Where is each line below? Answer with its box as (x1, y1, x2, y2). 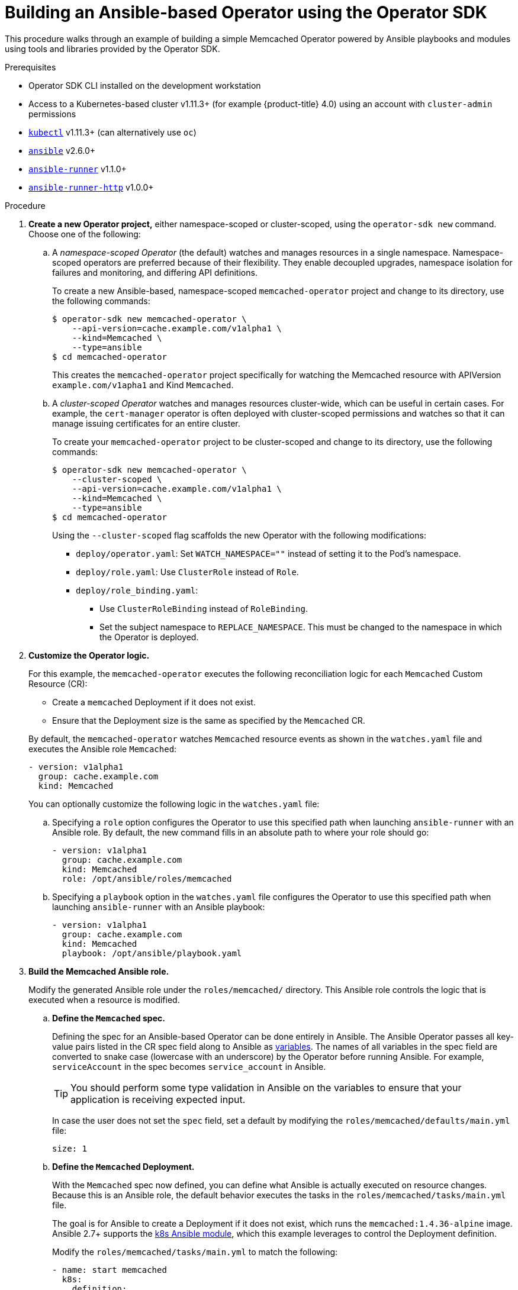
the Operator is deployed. (99, 631, 199, 642)
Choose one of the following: (28, 228, 141, 239)
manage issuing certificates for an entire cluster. (52, 418, 240, 428)
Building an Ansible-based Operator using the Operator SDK (5, 2, 487, 22)
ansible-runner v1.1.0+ (28, 163, 127, 174)
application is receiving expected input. (70, 1093, 246, 1105)
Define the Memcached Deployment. (52, 1161, 195, 1172)
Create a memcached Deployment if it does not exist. (52, 696, 256, 707)
